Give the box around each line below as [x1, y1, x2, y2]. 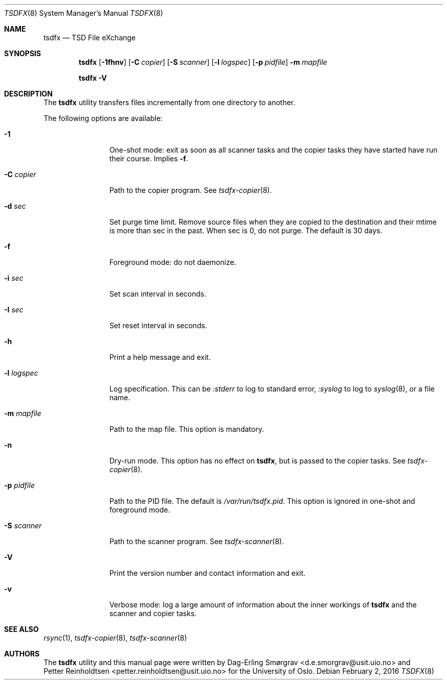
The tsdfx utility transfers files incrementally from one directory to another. [43, 98, 295, 107]
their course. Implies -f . [109, 154, 188, 163]
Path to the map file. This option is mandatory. [109, 425, 264, 433]
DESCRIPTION [4, 89, 53, 98]
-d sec [4, 202, 26, 210]
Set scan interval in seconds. [109, 289, 207, 298]
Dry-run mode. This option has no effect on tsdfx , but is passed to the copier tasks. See [109, 456, 406, 465]
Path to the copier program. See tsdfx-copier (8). [109, 186, 272, 194]
